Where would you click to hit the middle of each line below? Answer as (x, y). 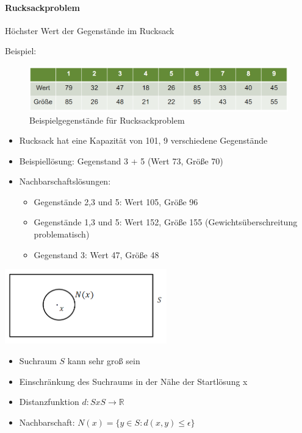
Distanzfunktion (49, 402)
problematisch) (62, 234)
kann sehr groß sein (104, 361)
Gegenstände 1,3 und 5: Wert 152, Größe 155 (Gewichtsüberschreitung (166, 222)
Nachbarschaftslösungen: (65, 181)
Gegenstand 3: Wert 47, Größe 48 (96, 254)
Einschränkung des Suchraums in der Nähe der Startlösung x (133, 381)
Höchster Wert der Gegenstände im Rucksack (90, 30)
